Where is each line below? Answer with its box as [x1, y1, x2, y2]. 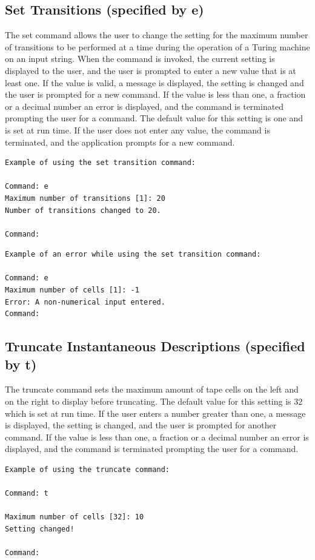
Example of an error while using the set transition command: [5, 250, 261, 259]
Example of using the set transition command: [5, 158, 196, 167]
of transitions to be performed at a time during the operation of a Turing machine [5, 40, 310, 53]
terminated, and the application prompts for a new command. [5, 135, 235, 148]
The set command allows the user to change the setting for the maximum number [5, 29, 308, 41]
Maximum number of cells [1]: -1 [5, 286, 139, 295]
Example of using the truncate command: [5, 465, 170, 474]
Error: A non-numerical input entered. [5, 297, 165, 306]
